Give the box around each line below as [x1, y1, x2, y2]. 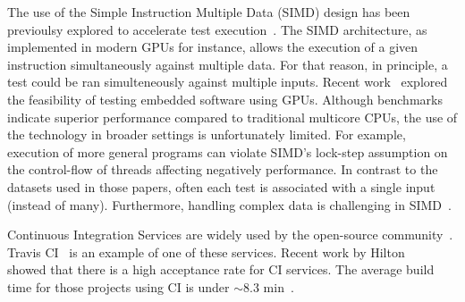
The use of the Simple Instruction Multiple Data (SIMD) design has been [7, 3, 410, 21]
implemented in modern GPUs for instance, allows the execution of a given [7, 38, 418, 56]
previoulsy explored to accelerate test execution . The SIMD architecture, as [7, 20, 427, 38]
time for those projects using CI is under [7, 277, 230, 296]
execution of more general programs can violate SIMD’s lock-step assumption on [7, 142, 448, 161]
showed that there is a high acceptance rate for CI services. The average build [7, 260, 435, 279]
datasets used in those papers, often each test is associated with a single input [7, 177, 435, 196]
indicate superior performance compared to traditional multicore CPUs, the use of [7, 107, 458, 126]
